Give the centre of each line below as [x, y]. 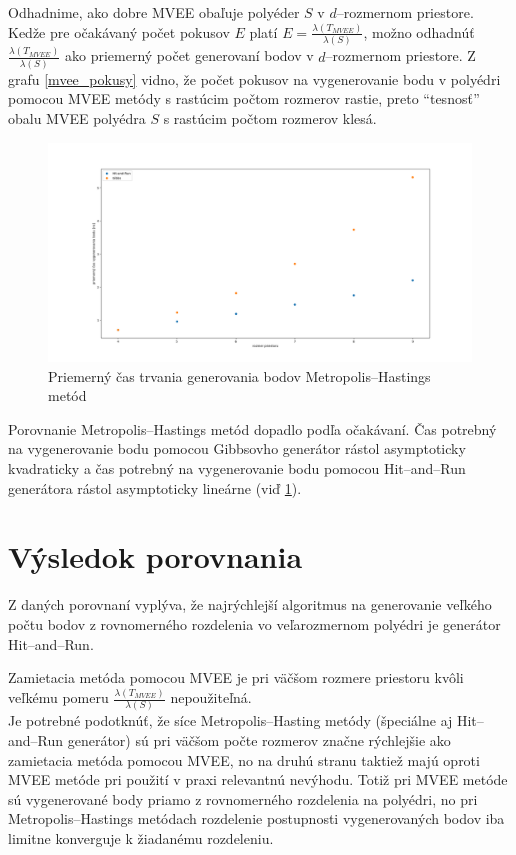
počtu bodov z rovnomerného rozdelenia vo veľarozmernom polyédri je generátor [254, 623]
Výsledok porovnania [155, 556]
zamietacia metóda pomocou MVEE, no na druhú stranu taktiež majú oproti [244, 759]
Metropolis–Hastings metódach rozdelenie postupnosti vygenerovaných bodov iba [256, 818]
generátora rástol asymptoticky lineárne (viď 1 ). [155, 487]
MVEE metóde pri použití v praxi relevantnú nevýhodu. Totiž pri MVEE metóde [258, 779]
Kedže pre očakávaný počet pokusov [119, 31]
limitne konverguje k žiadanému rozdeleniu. [141, 837]
